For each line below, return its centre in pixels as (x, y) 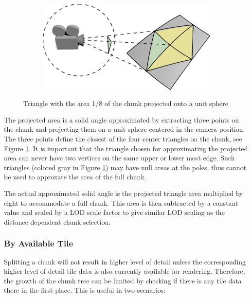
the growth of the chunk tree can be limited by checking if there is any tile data (123, 280)
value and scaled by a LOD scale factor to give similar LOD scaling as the (114, 212)
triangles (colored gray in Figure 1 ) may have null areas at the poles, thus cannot (125, 167)
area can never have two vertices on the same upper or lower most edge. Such (119, 158)
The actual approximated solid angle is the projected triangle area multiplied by (124, 193)
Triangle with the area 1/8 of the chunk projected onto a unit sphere (126, 103)
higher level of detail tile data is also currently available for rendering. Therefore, (125, 271)
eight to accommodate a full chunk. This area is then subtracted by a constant (121, 202)
